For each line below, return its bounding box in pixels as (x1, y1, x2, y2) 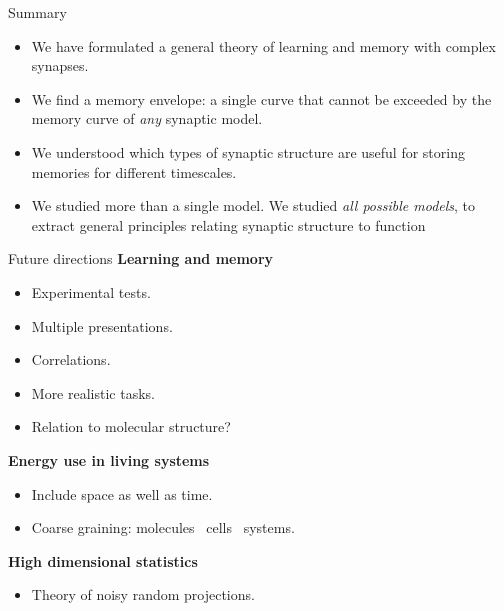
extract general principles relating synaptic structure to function (31, 214, 426, 235)
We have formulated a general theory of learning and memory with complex (31, 35, 496, 56)
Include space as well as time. (31, 483, 213, 504)
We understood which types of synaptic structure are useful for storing (31, 141, 465, 162)
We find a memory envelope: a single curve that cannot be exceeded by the (31, 88, 492, 109)
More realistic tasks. (31, 382, 155, 403)
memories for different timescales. (31, 161, 237, 182)
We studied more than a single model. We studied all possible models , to (31, 195, 476, 216)
